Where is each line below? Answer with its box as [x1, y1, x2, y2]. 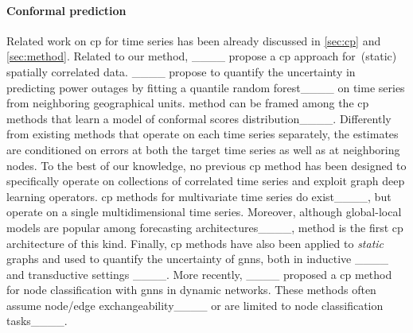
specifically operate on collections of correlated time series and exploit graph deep [6, 172, 405, 189]
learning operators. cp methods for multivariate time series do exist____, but [6, 188, 392, 204]
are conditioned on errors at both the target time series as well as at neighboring [6, 141, 400, 157]
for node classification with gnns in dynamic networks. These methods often [6, 281, 376, 298]
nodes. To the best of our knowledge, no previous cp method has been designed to [6, 157, 407, 173]
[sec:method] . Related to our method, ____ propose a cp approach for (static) [6, 48, 397, 64]
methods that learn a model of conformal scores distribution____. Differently [6, 110, 392, 126]
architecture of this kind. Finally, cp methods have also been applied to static [6, 234, 384, 251]
